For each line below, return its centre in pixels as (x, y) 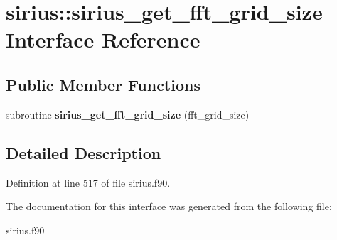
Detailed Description (84, 152)
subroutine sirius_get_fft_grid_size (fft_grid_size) (128, 114)
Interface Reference (103, 39)
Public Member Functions (103, 84)
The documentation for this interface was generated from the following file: (169, 206)
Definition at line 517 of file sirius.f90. (88, 182)
